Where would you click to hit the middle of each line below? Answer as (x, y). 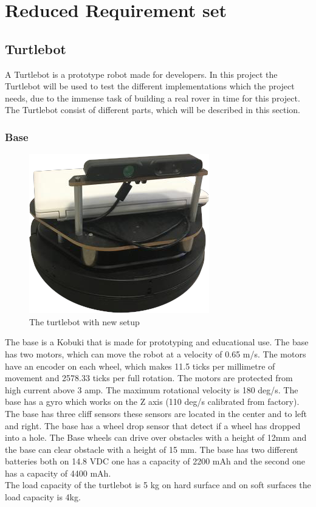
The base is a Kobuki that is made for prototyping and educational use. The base (157, 342)
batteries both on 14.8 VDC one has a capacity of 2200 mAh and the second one (155, 461)
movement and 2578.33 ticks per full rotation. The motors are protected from (149, 378)
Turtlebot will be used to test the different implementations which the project (150, 86)
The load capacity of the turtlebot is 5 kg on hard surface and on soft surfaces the (158, 485)
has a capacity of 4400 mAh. (58, 473)
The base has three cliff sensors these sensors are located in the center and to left (156, 413)
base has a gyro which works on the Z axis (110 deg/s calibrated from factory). (152, 402)
